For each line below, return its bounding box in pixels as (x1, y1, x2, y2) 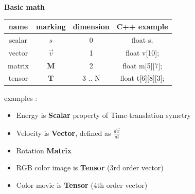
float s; (132, 34, 153, 45)
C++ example (116, 21, 168, 32)
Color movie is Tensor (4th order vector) (16, 179, 148, 190)
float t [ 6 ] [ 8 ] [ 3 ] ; (120, 73, 165, 83)
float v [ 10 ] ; (126, 47, 159, 58)
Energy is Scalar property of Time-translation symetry (16, 110, 191, 120)
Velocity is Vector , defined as (16, 127, 111, 138)
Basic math (4, 2, 45, 12)
